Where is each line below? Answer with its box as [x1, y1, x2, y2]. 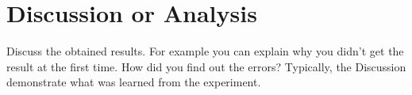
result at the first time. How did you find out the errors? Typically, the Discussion [6, 58, 406, 74]
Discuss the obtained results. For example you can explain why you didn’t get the [6, 43, 404, 59]
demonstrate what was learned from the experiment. [6, 74, 261, 90]
